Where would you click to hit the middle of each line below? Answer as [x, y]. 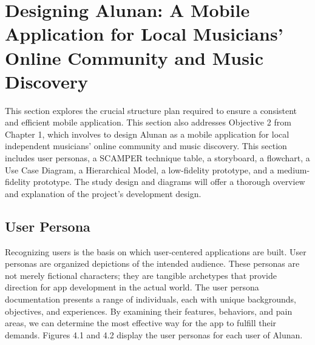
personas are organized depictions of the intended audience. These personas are [152, 263]
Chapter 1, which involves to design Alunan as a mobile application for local [147, 134]
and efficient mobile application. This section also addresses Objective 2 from [148, 122]
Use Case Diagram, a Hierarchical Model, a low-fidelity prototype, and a [140, 169]
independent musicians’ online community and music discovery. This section [146, 146]
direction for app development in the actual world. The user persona [132, 287]
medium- [293, 169]
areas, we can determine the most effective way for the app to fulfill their [141, 323]
